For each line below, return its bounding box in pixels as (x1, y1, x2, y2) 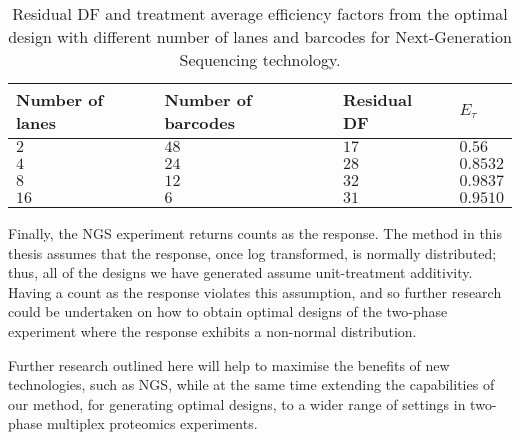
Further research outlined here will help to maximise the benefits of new (8, 354, 450, 375)
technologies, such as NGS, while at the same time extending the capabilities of (8, 374, 495, 395)
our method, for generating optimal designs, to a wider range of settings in (8, 393, 466, 414)
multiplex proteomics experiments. (46, 413, 258, 434)
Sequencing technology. (179, 48, 341, 71)
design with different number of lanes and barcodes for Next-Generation (8, 25, 512, 48)
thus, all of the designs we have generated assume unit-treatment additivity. (8, 262, 473, 283)
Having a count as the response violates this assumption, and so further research (8, 281, 502, 302)
